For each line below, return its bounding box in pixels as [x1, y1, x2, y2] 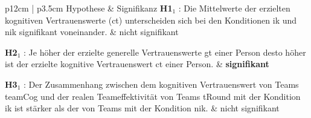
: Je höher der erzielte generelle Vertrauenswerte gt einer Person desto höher [24, 45, 306, 58]
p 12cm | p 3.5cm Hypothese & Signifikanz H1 [5, 2, 173, 14]
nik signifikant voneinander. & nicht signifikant [5, 25, 179, 38]
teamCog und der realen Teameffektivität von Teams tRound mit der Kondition [5, 90, 301, 102]
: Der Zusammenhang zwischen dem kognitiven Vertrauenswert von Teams [24, 77, 299, 90]
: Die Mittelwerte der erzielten [178, 2, 290, 14]
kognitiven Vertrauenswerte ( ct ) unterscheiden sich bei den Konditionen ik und [5, 13, 297, 26]
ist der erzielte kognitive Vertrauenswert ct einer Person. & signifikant [5, 57, 269, 70]
